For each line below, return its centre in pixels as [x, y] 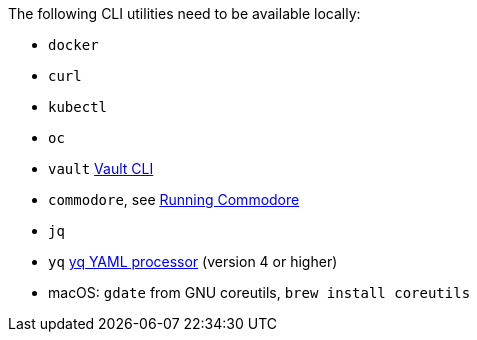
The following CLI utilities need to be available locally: [184, 13]
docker [73, 45]
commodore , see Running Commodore [174, 199]
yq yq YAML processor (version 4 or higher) [193, 261]
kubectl [78, 107]
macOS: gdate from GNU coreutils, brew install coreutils [259, 292]
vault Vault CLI [101, 168]
